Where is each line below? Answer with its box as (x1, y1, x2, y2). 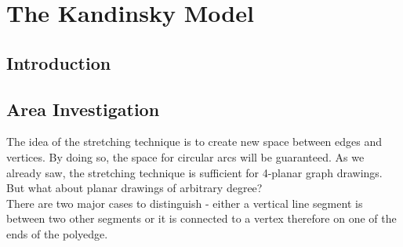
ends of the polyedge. (6, 225, 108, 242)
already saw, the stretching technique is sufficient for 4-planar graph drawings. (6, 164, 383, 180)
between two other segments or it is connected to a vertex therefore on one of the (6, 210, 397, 227)
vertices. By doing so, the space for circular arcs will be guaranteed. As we (6, 148, 365, 165)
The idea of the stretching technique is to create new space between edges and (6, 133, 383, 150)
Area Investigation (6, 96, 160, 121)
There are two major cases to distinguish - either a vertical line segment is (6, 194, 363, 211)
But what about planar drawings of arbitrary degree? (6, 180, 263, 196)
